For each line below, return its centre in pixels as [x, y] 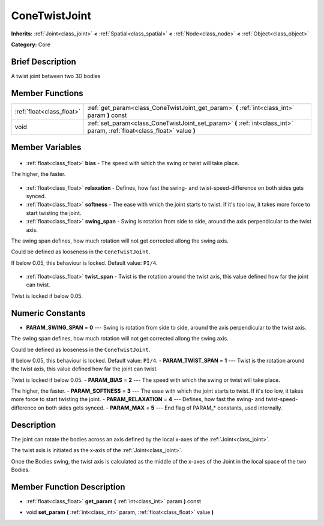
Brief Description [43, 62]
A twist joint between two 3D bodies [56, 76]
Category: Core [31, 44]
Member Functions [47, 93]
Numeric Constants [49, 313]
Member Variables [46, 147]
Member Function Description [68, 487]
